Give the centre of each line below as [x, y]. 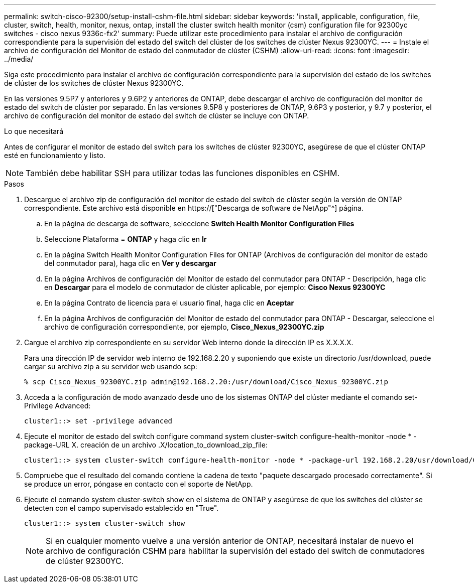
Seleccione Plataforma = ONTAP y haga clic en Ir [126, 239]
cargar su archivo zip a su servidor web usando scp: [111, 366]
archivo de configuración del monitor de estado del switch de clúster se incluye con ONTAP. [157, 116]
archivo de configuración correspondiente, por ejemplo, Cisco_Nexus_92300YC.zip [184, 327]
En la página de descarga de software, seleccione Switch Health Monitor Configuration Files [199, 224]
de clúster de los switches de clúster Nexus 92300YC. [94, 83]
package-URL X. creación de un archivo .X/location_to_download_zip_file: [146, 445]
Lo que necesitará [34, 131]
